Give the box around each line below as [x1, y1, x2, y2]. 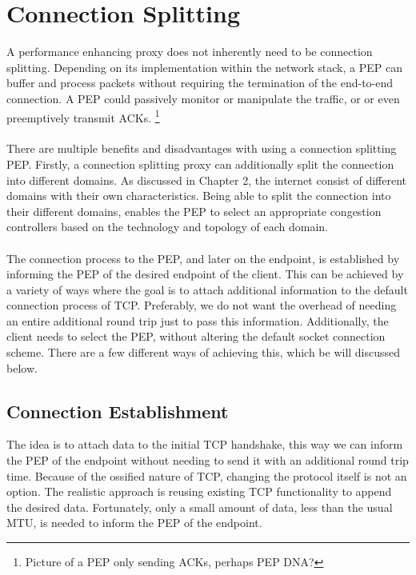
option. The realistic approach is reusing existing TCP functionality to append [6, 483, 392, 500]
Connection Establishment [6, 398, 229, 423]
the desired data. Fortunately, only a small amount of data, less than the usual [6, 498, 393, 515]
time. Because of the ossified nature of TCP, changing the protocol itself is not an [6, 467, 407, 484]
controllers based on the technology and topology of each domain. [6, 218, 328, 235]
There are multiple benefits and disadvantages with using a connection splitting [6, 140, 397, 157]
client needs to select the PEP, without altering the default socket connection [6, 328, 386, 345]
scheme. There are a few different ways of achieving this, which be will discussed [6, 344, 401, 361]
